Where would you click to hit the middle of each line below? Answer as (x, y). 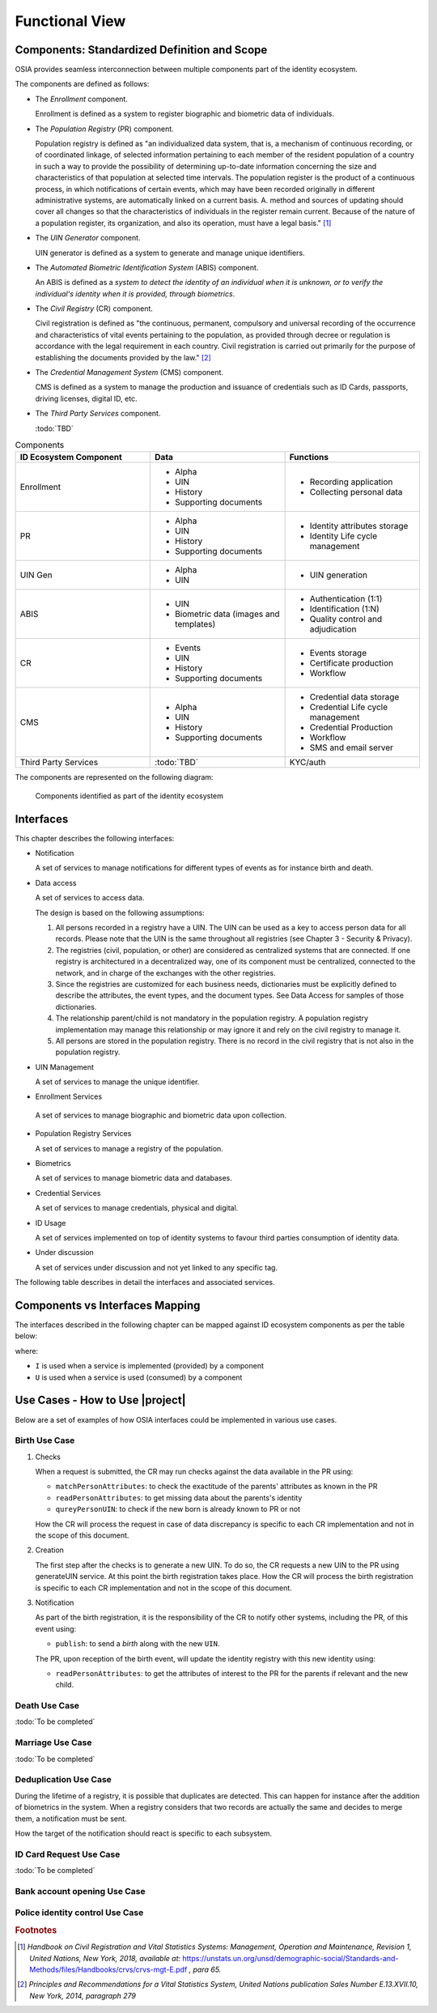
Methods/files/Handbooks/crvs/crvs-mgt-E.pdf (108, 1970)
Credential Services (68, 1193)
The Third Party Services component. (98, 414)
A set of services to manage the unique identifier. (117, 1082)
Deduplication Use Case (64, 1780)
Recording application (351, 482)
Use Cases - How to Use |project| (100, 1400)
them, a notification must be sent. (71, 1819)
